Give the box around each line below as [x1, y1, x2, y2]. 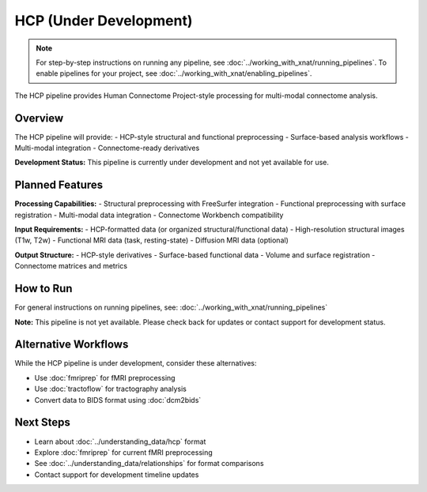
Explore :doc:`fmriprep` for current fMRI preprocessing [34, 447, 213, 457]
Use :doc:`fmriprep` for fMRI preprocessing [34, 373, 176, 382]
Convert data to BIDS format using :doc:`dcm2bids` [34, 395, 202, 404]
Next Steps [14, 415, 70, 430]
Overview [14, 111, 64, 125]
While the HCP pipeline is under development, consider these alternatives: [14, 359, 257, 368]
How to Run [14, 282, 73, 295]
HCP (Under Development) [14, 12, 193, 29]
